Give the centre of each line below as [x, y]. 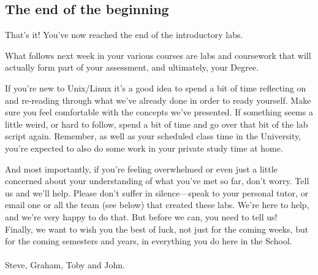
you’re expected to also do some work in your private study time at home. [144, 148]
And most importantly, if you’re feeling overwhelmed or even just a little [141, 168]
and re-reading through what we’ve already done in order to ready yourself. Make [158, 100]
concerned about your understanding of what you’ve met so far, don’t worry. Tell [157, 181]
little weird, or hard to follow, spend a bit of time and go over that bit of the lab [157, 124]
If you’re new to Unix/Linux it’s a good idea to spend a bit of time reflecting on [156, 87]
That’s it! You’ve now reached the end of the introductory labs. [124, 35]
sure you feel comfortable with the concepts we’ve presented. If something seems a [159, 112]
